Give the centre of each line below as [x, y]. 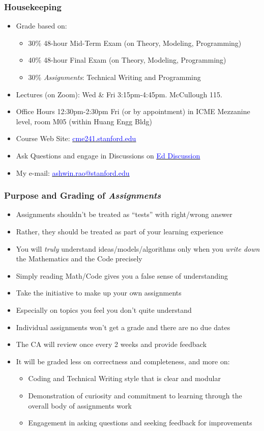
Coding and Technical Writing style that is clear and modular [124, 378]
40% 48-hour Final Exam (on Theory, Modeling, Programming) [127, 60]
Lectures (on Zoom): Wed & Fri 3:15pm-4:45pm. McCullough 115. [119, 94]
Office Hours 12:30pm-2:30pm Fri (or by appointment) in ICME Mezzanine [133, 111]
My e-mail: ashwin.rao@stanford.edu [73, 172]
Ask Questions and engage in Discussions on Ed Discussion [108, 155]
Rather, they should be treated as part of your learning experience [120, 231]
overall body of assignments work [80, 405]
